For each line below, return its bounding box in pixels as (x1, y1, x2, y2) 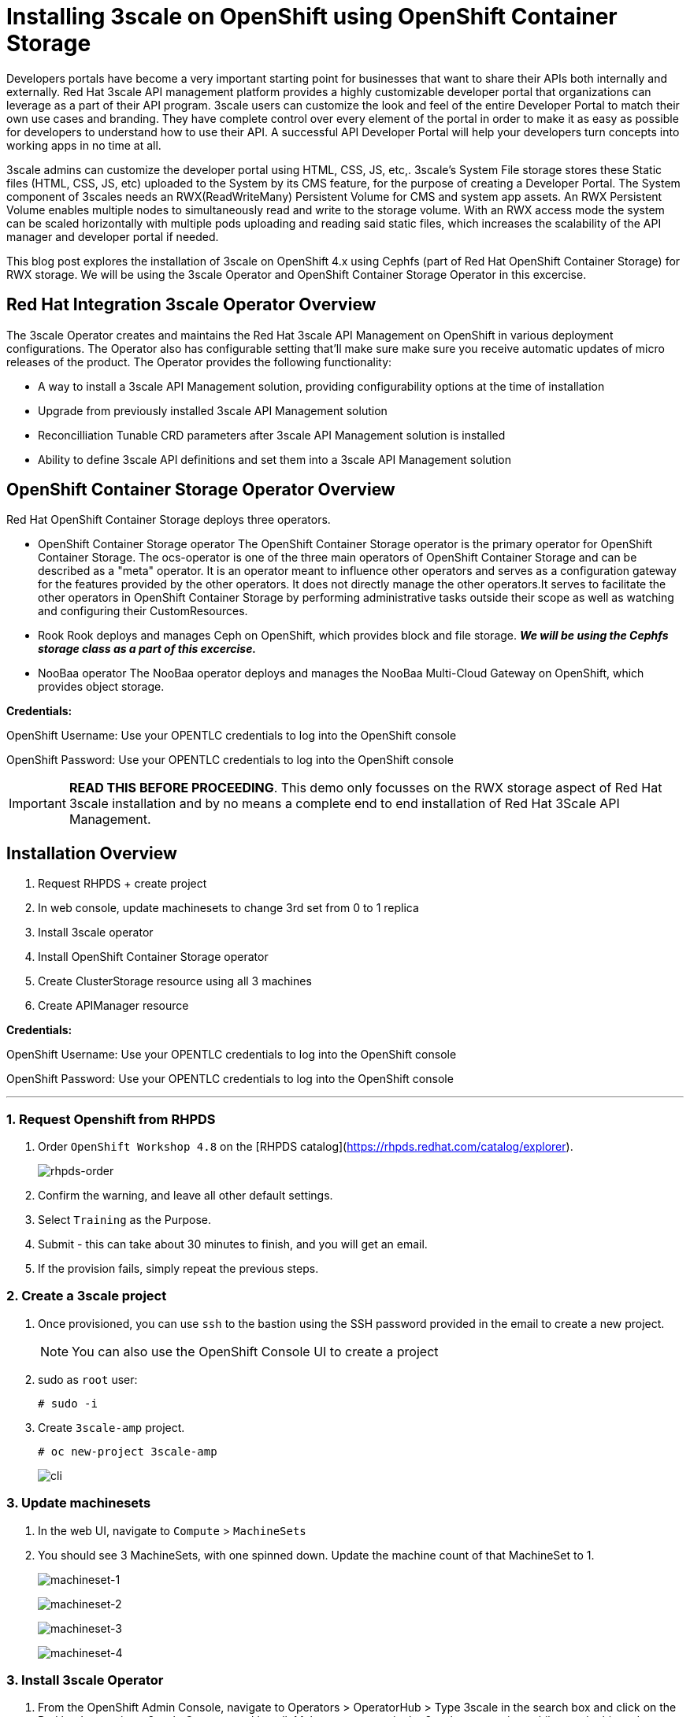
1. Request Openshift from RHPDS (6, 1111, 216, 1127)
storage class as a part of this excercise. (38, 642, 257, 656)
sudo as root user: (38, 1372, 138, 1386)
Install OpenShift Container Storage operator (38, 950, 269, 964)
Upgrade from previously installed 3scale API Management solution (38, 403, 388, 417)
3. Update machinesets (6, 1495, 151, 1511)
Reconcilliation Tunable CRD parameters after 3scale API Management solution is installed (38, 428, 506, 442)
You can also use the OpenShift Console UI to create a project (72, 1343, 439, 1359)
